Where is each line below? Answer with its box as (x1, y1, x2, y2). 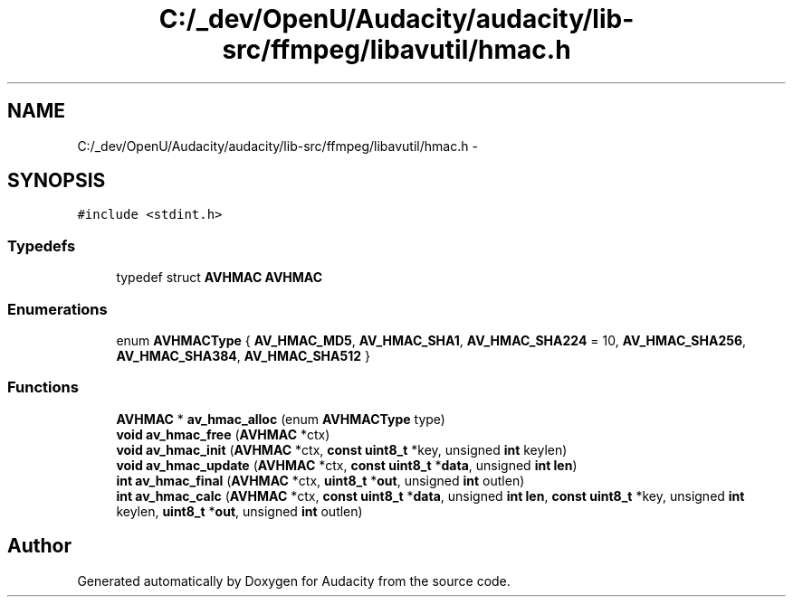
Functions (7, 378, 79, 397)
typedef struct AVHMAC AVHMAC (116, 269, 323, 286)
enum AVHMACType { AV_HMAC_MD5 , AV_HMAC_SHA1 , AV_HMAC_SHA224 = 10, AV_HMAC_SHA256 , (116, 332, 747, 348)
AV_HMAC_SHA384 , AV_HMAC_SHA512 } (116, 347, 370, 363)
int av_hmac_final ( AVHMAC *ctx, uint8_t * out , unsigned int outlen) (116, 472, 525, 488)
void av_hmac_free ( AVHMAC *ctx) (116, 426, 330, 442)
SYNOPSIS (7, 169, 106, 193)
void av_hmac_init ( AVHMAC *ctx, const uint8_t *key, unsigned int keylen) (116, 441, 568, 458)
